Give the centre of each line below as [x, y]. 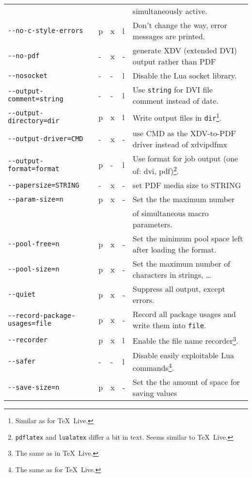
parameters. [152, 224]
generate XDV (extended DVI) [185, 50]
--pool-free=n [34, 244]
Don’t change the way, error [180, 25]
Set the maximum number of [181, 264]
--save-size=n [34, 387]
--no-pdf [24, 56]
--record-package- [42, 316]
